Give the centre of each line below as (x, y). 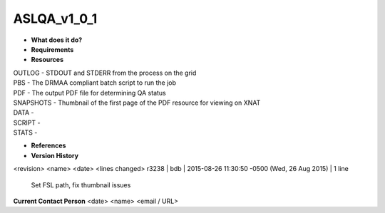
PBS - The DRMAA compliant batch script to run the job (95, 83)
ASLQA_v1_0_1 (55, 19)
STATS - (25, 133)
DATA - (24, 113)
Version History (55, 155)
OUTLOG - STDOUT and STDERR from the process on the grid (105, 73)
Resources (47, 60)
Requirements (52, 49)
